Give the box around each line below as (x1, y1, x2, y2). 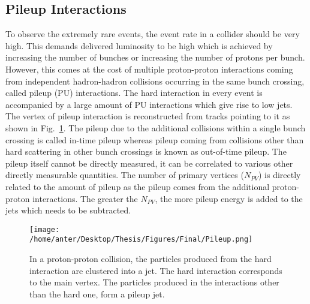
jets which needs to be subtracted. (5, 204, 131, 216)
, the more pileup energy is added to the (155, 192, 303, 204)
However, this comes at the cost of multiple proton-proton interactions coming (5, 62, 293, 75)
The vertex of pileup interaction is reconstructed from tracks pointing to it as (5, 110, 290, 122)
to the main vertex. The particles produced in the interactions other (29, 276, 279, 288)
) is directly (258, 168, 301, 181)
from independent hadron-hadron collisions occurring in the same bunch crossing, (5, 74, 305, 87)
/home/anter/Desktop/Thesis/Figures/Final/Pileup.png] (29, 235, 253, 244)
